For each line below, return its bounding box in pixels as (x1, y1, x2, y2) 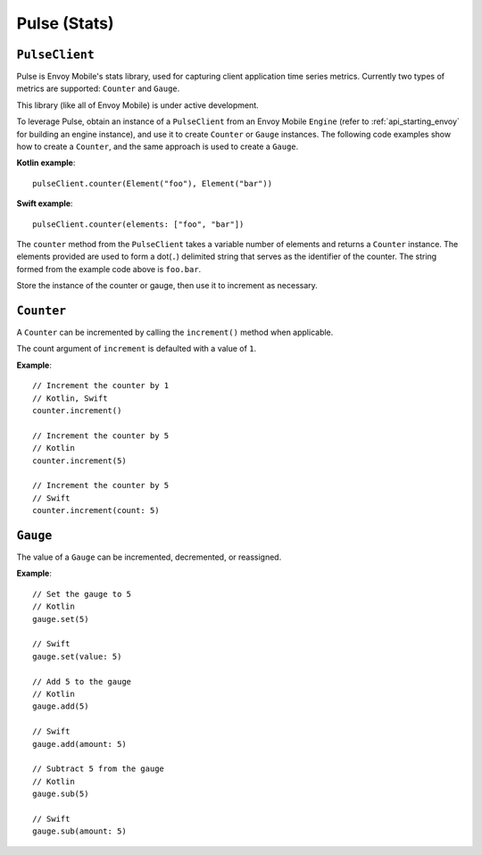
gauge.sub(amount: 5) (32, 826, 127, 836)
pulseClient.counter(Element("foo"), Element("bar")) (32, 178, 272, 188)
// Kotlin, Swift (32, 393, 108, 403)
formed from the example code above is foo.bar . (16, 263, 202, 274)
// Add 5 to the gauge (32, 677, 132, 686)
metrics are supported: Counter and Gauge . (16, 83, 180, 94)
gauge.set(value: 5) (32, 652, 122, 661)
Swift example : (16, 198, 73, 209)
